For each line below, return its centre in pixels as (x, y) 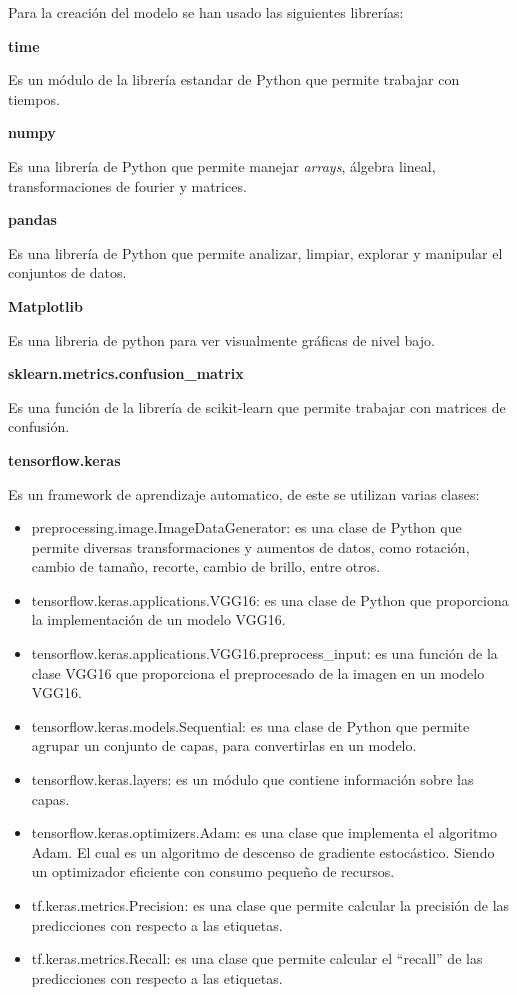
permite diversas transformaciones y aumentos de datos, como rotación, (250, 546)
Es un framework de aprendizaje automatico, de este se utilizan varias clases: (244, 493)
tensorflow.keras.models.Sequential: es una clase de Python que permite (250, 725)
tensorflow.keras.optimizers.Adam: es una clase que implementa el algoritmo (264, 832)
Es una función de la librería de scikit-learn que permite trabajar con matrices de (257, 406)
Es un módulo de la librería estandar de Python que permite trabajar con (234, 79)
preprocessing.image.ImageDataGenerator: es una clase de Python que (246, 527)
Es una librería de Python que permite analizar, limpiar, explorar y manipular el (255, 252)
